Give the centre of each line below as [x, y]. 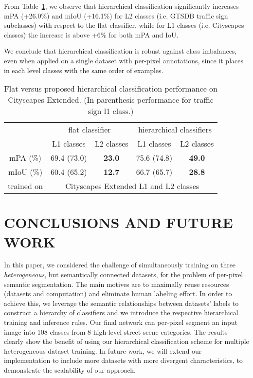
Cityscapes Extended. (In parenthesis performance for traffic [111, 100]
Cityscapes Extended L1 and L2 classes [132, 186]
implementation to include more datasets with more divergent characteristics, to [123, 360]
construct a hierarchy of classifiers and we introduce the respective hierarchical [121, 312]
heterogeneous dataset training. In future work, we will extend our [103, 350]
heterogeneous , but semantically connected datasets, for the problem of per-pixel [124, 274]
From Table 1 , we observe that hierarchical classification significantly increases [121, 6]
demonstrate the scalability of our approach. [70, 370]
